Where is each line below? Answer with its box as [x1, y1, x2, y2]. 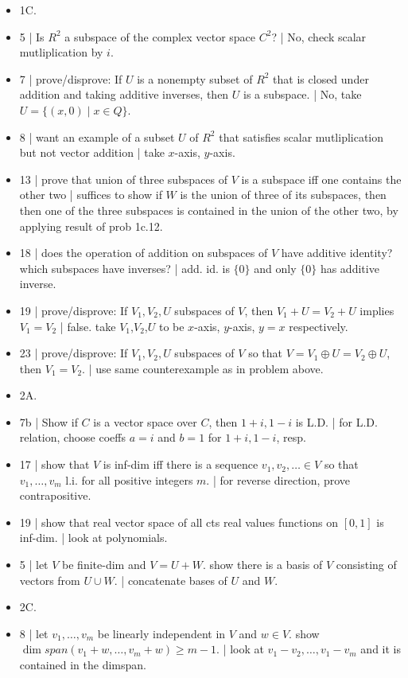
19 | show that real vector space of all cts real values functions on [19, 513, 339, 530]
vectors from [19, 571, 80, 588]
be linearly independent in [97, 625, 226, 641]
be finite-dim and [62, 556, 146, 573]
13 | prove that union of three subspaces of [19, 170, 228, 187]
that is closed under [273, 70, 369, 87]
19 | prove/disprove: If [19, 302, 128, 318]
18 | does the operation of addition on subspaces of [19, 244, 268, 261]
